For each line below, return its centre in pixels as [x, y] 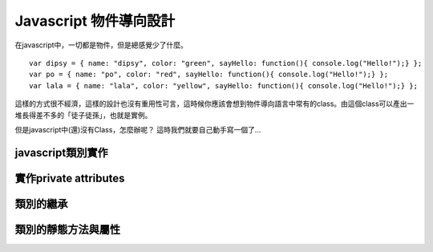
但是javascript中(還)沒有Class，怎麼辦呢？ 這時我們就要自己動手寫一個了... [138, 129]
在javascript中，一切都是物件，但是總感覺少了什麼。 [101, 45]
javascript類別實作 [61, 152]
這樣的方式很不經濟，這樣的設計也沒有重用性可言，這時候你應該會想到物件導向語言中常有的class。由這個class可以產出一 [214, 104]
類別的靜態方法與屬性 [67, 229]
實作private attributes [70, 178]
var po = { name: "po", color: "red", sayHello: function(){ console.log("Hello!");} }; [209, 75]
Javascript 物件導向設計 [95, 21]
